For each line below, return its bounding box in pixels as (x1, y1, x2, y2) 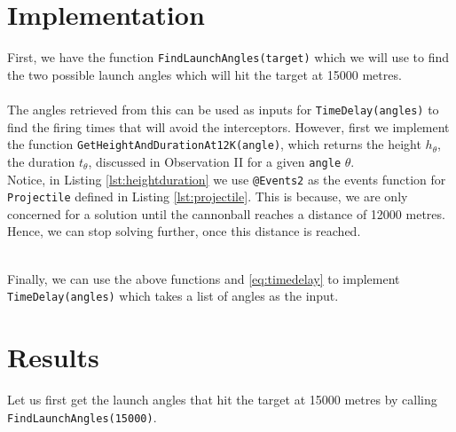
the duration (7, 152, 75, 170)
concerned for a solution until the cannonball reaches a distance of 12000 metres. (7, 204, 445, 223)
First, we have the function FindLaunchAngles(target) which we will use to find (7, 48, 450, 67)
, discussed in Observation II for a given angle (88, 152, 342, 170)
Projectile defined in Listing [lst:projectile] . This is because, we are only (7, 187, 408, 206)
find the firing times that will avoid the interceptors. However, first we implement (7, 117, 450, 136)
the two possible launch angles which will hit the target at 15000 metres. (7, 65, 402, 83)
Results (7, 339, 99, 375)
